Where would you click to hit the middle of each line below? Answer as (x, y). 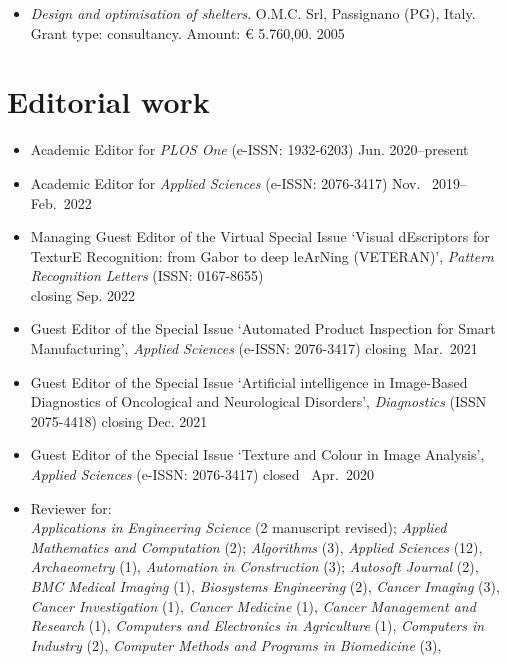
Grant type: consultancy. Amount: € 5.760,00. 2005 (187, 32)
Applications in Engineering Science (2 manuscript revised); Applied (238, 527)
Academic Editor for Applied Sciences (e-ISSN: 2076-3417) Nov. (225, 182)
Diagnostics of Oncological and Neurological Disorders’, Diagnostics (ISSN (258, 401)
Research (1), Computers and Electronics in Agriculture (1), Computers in (257, 625)
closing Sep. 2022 (83, 294)
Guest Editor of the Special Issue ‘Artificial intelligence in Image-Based (249, 381)
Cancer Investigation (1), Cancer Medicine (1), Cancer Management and (253, 605)
